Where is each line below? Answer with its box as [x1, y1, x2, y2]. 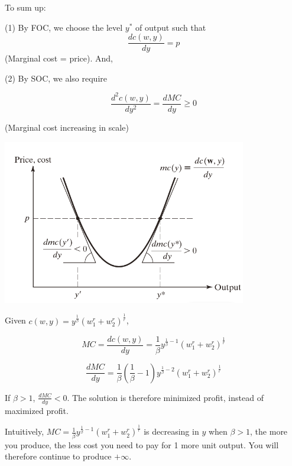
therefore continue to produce [5, 450, 112, 462]
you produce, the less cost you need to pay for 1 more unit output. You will [5, 438, 279, 451]
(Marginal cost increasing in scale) [5, 121, 129, 133]
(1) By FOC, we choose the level [5, 21, 123, 33]
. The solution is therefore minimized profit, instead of [67, 391, 264, 403]
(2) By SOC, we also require [5, 72, 107, 84]
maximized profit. [5, 404, 69, 416]
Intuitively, [5, 425, 44, 438]
